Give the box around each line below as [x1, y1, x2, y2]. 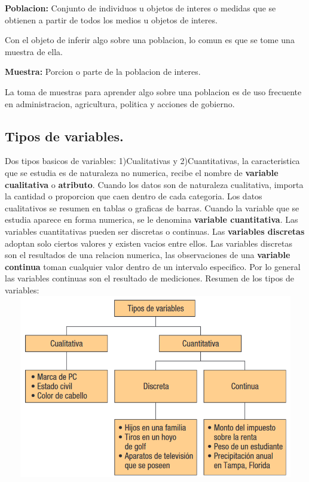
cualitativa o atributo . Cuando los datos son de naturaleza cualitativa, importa [5, 178, 304, 190]
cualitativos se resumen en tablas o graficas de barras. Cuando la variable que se [5, 201, 299, 214]
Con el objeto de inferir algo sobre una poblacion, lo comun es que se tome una [5, 34, 295, 46]
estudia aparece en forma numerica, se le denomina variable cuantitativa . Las [5, 213, 298, 226]
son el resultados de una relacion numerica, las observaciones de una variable [5, 248, 290, 261]
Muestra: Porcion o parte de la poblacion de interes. [5, 65, 201, 78]
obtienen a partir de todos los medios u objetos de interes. [5, 13, 218, 26]
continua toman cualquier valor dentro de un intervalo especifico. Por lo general [5, 260, 301, 272]
